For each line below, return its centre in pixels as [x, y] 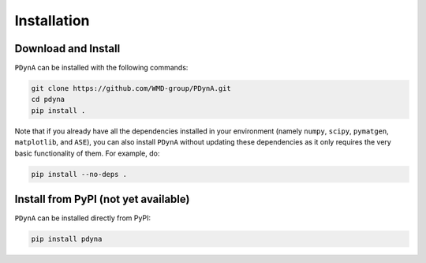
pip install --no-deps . [79, 174]
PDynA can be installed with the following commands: [101, 68]
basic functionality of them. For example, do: [87, 153]
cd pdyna [48, 100]
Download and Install [67, 49]
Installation [52, 21]
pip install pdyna [67, 239]
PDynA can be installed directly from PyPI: [83, 218]
